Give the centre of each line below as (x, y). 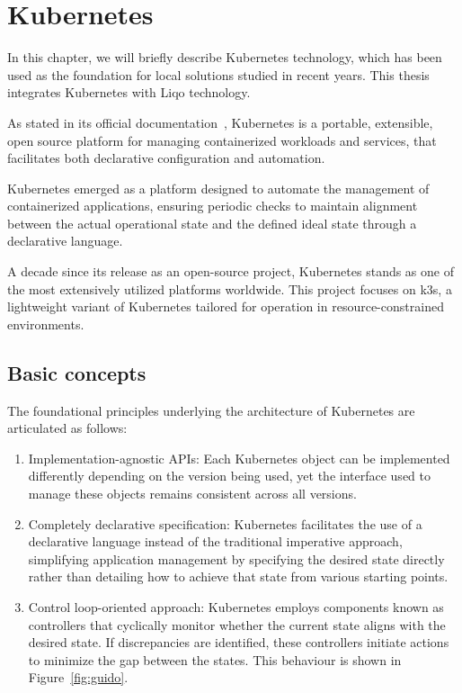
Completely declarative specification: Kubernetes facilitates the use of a (225, 523)
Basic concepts (77, 372)
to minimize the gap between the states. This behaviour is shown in (215, 659)
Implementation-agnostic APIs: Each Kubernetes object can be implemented (239, 458)
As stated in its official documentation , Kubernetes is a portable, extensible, (220, 122)
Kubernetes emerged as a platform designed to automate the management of (218, 188)
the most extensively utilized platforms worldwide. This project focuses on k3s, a (230, 288)
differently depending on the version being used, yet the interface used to (229, 476)
